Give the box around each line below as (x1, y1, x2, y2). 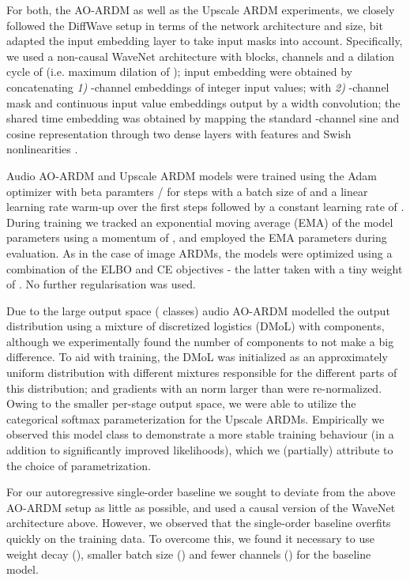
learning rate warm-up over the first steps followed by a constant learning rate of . (6, 198, 404, 215)
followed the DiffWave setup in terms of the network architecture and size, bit (6, 17, 383, 33)
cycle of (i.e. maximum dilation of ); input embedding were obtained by (6, 63, 352, 80)
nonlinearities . (6, 141, 78, 157)
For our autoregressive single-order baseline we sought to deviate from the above (6, 484, 396, 500)
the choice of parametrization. (6, 457, 151, 473)
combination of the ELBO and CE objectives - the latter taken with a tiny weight (6, 260, 403, 277)
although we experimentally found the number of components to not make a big (6, 333, 394, 349)
